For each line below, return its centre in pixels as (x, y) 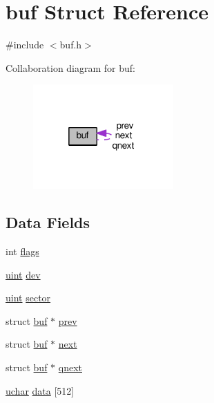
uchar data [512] (40, 390)
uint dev (23, 274)
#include (25, 45)
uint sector (28, 298)
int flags (22, 251)
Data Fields (48, 222)
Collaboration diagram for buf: (71, 67)
